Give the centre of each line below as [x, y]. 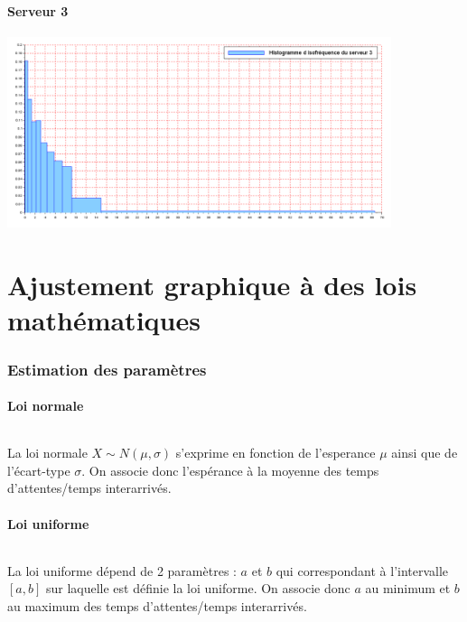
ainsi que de [425, 453]
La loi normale [47, 453]
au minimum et [408, 588]
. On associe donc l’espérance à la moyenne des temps [230, 470]
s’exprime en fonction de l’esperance [276, 453]
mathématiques [104, 320]
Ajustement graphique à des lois [212, 285]
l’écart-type [39, 470]
